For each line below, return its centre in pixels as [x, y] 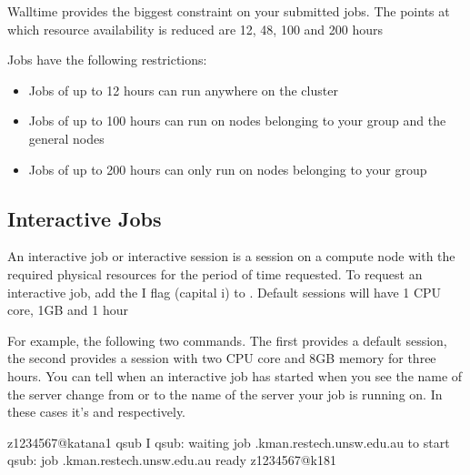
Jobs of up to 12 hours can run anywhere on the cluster [183, 90]
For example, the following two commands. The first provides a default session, [227, 340]
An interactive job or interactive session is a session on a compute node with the [231, 256]
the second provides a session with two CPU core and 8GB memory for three [222, 358]
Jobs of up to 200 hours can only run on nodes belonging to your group [228, 169]
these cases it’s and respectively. [96, 412]
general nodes [66, 138]
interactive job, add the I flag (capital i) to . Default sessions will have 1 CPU [225, 292]
